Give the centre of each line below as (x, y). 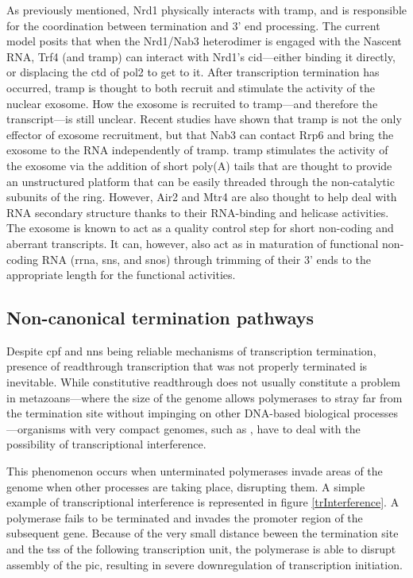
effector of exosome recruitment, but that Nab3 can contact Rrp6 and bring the (200, 134)
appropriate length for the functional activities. (121, 275)
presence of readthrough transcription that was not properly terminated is (187, 366)
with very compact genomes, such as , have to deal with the (215, 428)
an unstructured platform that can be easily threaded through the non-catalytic (201, 181)
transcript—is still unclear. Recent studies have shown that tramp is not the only (204, 119)
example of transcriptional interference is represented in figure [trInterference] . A (203, 502)
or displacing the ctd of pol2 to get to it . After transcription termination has (193, 72)
